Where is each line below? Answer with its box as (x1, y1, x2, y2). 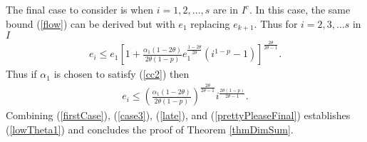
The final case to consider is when (6, 2, 154, 16)
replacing (190, 16, 230, 31)
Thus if (6, 66, 37, 81)
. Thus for (254, 16, 298, 31)
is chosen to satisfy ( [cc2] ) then (53, 66, 190, 81)
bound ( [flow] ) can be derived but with (6, 16, 175, 31)
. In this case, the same (249, 2, 351, 16)
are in (212, 2, 239, 16)
